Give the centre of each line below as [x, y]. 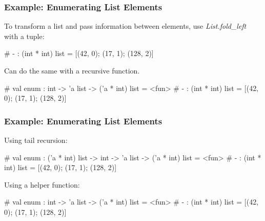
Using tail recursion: [36, 140]
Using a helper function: [42, 184]
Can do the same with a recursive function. [72, 70]
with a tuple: [24, 36]
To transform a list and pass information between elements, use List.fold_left [125, 26]
